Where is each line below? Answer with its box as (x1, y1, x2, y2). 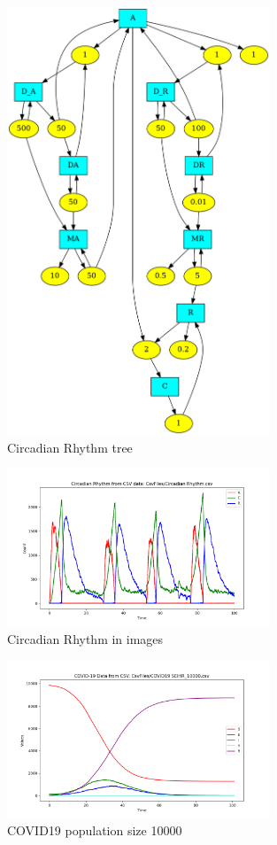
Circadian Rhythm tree (7, 438, 133, 456)
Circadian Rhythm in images (7, 630, 164, 648)
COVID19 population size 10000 (7, 821, 182, 840)
